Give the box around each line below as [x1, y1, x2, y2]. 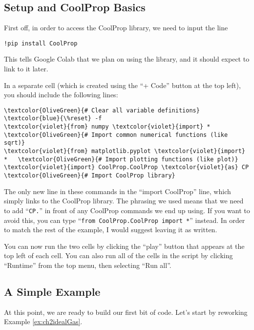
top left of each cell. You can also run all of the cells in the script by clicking [4, 250, 233, 261]
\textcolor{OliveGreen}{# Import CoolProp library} [4, 172, 175, 179]
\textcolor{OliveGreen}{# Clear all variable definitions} [4, 107, 200, 114]
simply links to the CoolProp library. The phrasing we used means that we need [4, 196, 244, 206]
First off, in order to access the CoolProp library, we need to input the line [4, 22, 228, 33]
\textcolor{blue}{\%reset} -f [4, 115, 102, 122]
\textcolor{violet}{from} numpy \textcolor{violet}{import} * [4, 123, 211, 131]
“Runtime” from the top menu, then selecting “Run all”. [4, 260, 171, 270]
